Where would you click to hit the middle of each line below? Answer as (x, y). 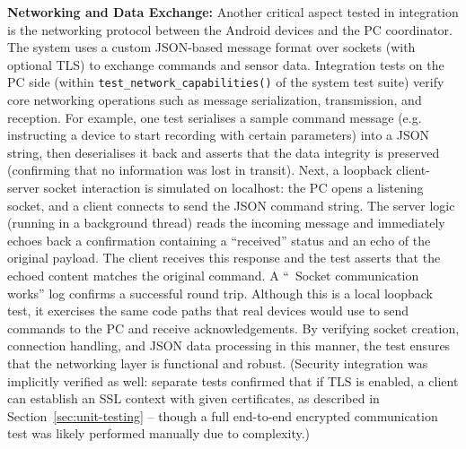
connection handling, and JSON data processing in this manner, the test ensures (229, 345)
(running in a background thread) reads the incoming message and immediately (226, 223)
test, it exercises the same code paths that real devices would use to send (208, 311)
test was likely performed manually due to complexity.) (159, 433)
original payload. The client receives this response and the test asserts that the (224, 258)
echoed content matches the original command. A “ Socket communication (213, 275)
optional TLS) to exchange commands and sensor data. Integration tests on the (226, 64)
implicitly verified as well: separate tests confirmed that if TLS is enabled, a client (233, 380)
